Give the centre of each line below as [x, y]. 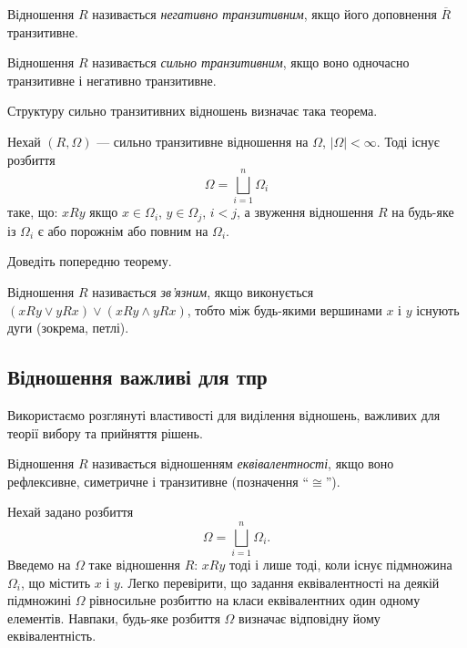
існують [438, 309]
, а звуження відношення [305, 212]
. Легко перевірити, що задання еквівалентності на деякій [279, 582]
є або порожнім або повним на [123, 230]
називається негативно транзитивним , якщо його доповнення [264, 14]
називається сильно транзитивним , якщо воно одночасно [251, 62]
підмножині [40, 600]
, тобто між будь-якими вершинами [284, 309]
